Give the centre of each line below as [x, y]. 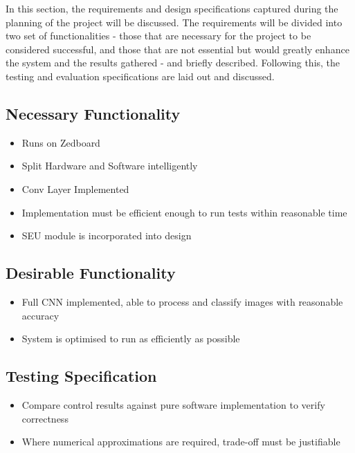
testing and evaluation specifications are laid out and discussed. [140, 76]
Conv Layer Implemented [75, 188]
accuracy [40, 315]
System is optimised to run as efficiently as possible [131, 339]
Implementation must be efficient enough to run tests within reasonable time [184, 212]
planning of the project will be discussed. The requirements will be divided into [174, 22]
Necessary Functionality [93, 113]
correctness [45, 418]
